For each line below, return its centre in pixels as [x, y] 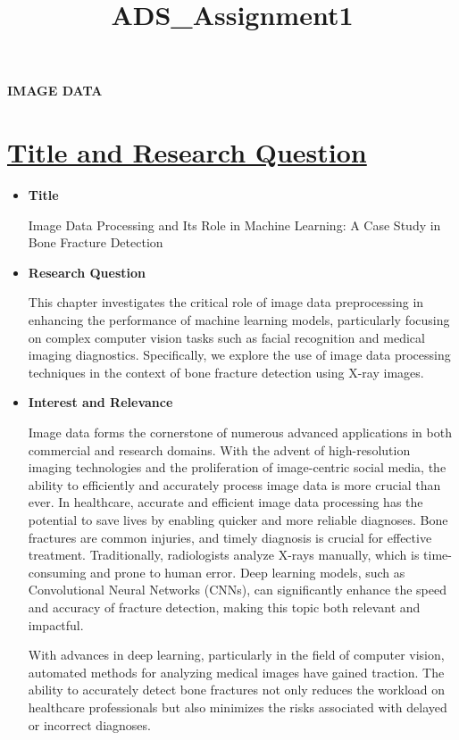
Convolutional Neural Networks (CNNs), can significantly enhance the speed [238, 590]
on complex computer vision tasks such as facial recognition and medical [226, 337]
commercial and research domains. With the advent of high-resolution [219, 449]
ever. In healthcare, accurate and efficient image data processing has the [225, 502]
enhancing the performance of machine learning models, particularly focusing [239, 320]
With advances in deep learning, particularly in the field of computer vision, [236, 655]
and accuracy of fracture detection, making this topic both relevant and [224, 607]
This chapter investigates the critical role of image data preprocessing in [226, 302]
